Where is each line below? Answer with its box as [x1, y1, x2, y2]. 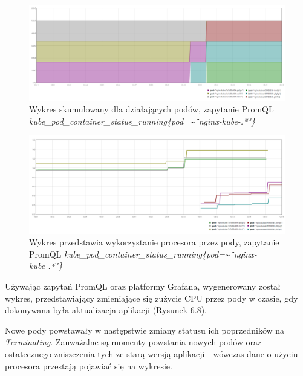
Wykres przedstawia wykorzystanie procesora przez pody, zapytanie [29, 236, 279, 248]
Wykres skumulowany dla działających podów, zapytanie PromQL [29, 103, 274, 115]
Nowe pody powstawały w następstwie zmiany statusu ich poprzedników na [5, 323, 285, 336]
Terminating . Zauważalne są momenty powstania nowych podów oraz [5, 335, 262, 348]
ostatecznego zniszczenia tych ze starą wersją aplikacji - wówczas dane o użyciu [5, 348, 298, 360]
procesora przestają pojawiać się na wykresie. [5, 359, 172, 372]
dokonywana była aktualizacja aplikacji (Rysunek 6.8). [5, 303, 207, 316]
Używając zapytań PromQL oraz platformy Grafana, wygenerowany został [5, 280, 281, 293]
